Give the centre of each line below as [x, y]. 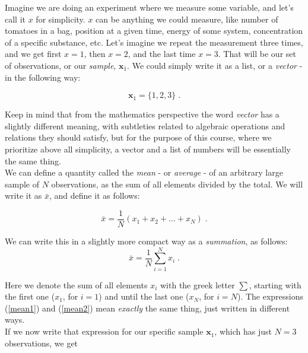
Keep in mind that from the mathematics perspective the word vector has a [142, 114]
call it [15, 19]
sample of [22, 184]
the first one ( [30, 296]
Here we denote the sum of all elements [76, 284]
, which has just [243, 331]
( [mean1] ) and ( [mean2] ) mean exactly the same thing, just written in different [147, 308]
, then [95, 54]
